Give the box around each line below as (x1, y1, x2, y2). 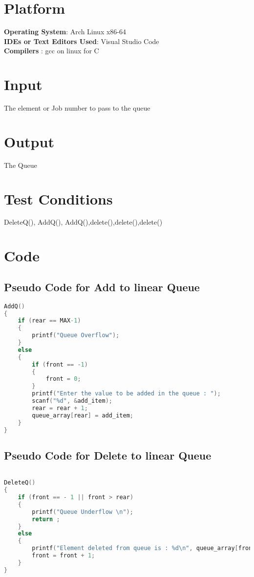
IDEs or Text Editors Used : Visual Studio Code (4, 36, 159, 46)
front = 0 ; (45, 375, 81, 383)
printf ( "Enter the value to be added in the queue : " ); (32, 390, 221, 397)
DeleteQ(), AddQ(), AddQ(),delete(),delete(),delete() (4, 217, 163, 227)
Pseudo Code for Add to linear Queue (4, 279, 200, 294)
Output (4, 131, 54, 151)
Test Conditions (4, 188, 113, 208)
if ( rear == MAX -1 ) (18, 317, 81, 324)
